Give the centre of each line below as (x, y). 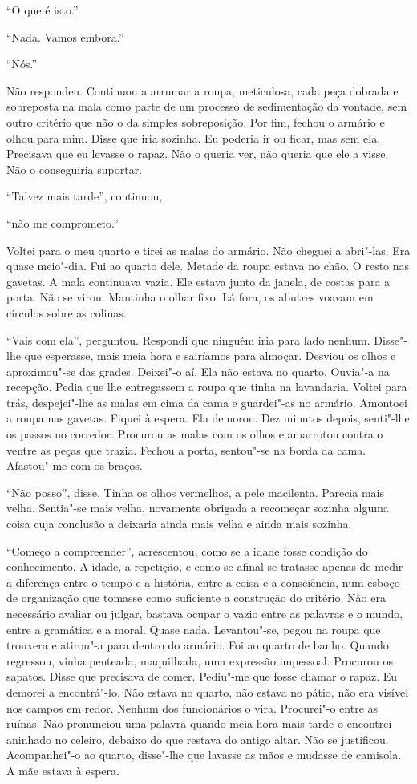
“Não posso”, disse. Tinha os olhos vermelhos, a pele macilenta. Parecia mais (195, 492)
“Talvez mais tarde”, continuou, (85, 196)
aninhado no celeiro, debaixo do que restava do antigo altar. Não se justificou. (198, 739)
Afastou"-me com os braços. (75, 465)
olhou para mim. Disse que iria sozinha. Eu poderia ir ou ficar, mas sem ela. (194, 137)
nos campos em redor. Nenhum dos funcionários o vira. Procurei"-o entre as (192, 707)
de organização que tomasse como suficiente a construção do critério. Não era (196, 598)
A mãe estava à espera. (63, 770)
